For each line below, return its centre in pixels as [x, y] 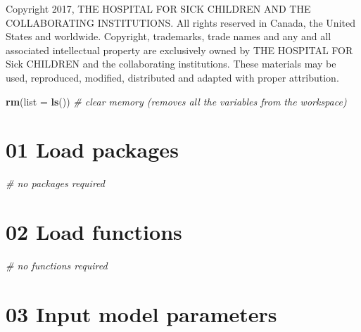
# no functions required [57, 265]
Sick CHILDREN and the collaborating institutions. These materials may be [171, 64]
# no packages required [55, 183]
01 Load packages [92, 149]
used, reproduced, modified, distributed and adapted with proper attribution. [172, 77]
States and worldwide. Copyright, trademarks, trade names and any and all [169, 36]
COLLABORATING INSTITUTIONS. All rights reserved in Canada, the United [180, 22]
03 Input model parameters [141, 313]
